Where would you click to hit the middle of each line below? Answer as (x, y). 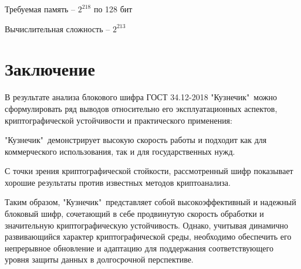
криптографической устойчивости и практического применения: (119, 120)
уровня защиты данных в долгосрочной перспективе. (99, 259)
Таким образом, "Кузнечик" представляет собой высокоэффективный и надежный (150, 202)
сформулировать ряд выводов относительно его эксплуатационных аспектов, (141, 108)
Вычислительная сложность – (58, 28)
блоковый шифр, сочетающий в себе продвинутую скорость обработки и (134, 214)
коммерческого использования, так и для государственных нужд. (120, 151)
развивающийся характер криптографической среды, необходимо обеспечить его (148, 236)
